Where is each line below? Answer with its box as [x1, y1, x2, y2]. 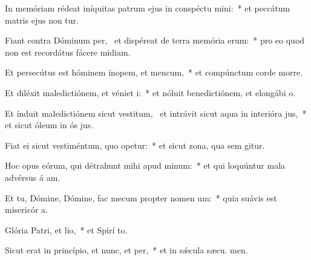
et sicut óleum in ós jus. [5, 119, 94, 131]
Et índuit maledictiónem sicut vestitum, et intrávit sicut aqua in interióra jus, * [5, 106, 307, 119]
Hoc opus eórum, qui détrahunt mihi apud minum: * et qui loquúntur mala [5, 159, 286, 172]
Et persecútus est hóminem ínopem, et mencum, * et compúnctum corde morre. [5, 66, 303, 79]
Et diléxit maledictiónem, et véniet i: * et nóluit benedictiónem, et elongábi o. [5, 86, 296, 99]
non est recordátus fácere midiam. [5, 45, 131, 58]
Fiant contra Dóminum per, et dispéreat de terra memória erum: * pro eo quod [5, 34, 305, 47]
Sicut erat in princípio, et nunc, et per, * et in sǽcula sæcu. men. [5, 244, 248, 256]
